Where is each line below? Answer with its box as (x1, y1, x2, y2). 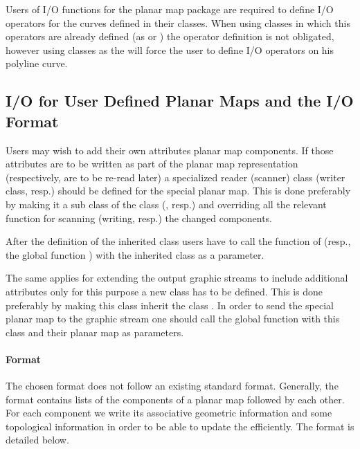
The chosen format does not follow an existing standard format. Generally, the (6, 378, 339, 393)
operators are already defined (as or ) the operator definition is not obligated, (6, 29, 334, 44)
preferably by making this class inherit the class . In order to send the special (6, 297, 334, 312)
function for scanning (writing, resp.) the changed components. (6, 210, 272, 225)
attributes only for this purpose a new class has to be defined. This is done (6, 284, 323, 298)
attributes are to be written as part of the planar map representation (6, 156, 298, 171)
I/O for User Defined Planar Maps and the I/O (6, 90, 354, 111)
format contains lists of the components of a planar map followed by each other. (6, 392, 345, 406)
